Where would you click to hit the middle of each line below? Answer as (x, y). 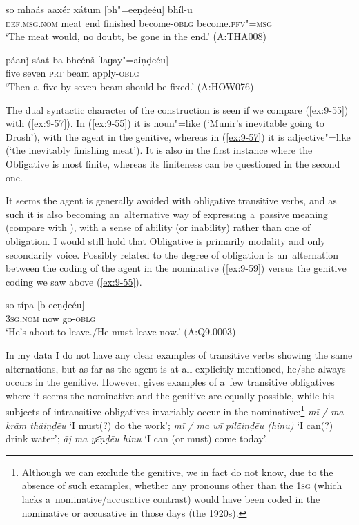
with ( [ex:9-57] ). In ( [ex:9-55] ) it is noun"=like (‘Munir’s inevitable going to (165, 123)
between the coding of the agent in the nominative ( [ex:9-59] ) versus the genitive (176, 268)
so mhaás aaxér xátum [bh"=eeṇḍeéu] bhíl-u (99, 9)
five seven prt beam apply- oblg (72, 73)
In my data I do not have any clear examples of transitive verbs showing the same (179, 355)
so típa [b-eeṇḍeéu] (45, 305)
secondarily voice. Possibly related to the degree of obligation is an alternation (172, 254)
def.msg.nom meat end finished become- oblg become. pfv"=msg (139, 22)
